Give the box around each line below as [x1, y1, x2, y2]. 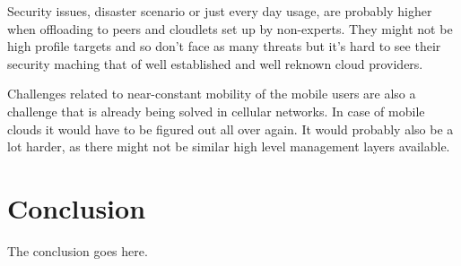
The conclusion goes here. [7, 241, 148, 260]
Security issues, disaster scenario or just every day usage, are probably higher [7, 2, 432, 20]
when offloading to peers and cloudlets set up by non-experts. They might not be [7, 19, 453, 38]
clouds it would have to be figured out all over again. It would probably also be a [7, 119, 454, 138]
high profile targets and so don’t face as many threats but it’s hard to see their [7, 37, 441, 56]
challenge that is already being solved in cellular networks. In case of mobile [7, 101, 425, 120]
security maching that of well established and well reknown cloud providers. [7, 54, 423, 73]
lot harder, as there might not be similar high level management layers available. [7, 137, 450, 156]
